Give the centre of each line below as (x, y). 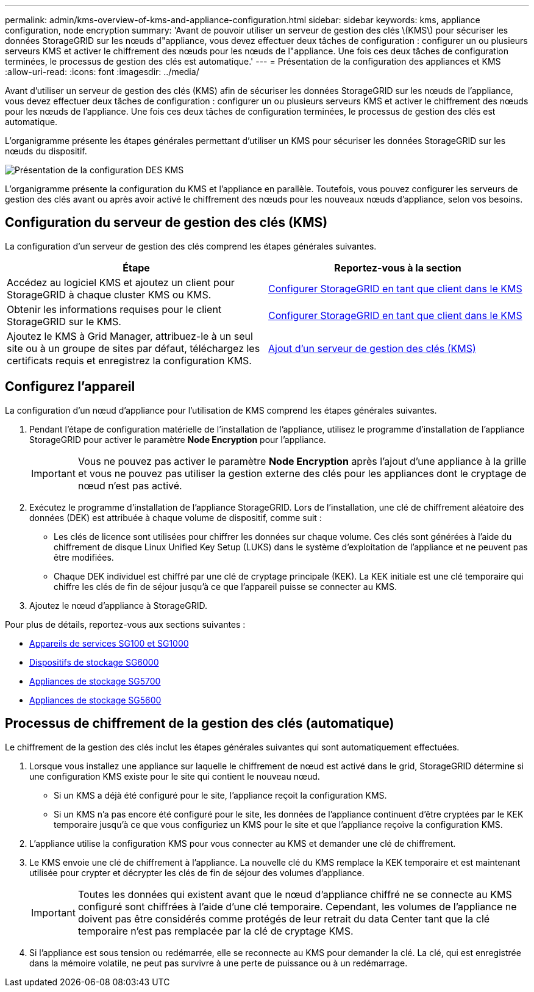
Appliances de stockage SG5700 (95, 681)
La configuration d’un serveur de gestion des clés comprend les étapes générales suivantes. (191, 246)
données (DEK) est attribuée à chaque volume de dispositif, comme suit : (176, 517)
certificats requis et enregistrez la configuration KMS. (129, 360)
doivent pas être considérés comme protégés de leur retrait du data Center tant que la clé (284, 918)
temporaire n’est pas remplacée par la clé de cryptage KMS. (215, 931)
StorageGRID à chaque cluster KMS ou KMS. (109, 294)
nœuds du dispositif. (46, 151)
